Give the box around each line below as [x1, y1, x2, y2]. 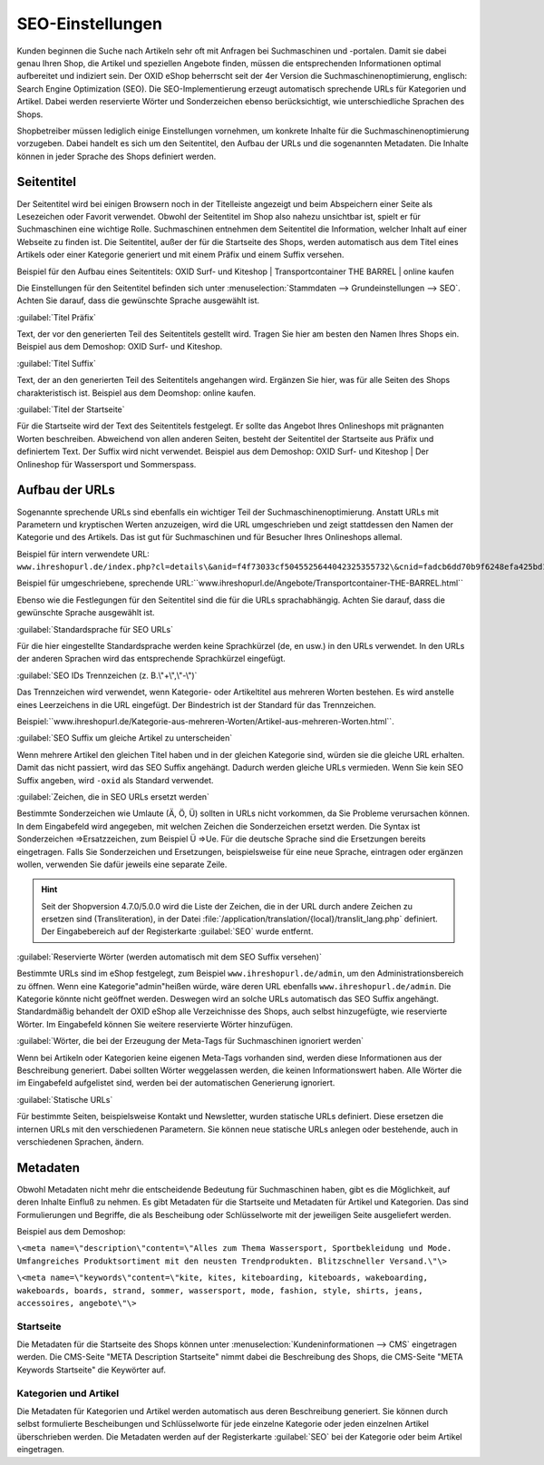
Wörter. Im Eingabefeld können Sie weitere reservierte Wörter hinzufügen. [16, 1018, 294, 1029]
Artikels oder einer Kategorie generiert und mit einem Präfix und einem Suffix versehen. [16, 250, 345, 261]
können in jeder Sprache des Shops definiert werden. [16, 151, 217, 162]
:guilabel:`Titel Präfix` [16, 311, 97, 322]
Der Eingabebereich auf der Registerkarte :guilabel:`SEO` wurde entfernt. [41, 926, 314, 937]
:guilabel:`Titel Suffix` [16, 358, 97, 369]
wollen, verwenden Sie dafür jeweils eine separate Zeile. [16, 859, 228, 870]
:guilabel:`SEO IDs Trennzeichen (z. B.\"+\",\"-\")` [16, 670, 198, 681]
